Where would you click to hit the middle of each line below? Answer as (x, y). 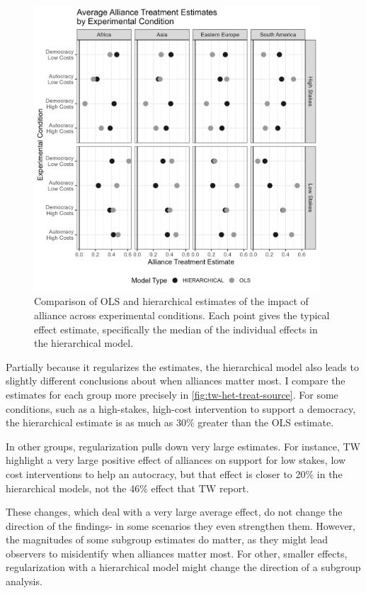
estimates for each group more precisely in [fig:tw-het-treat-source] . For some (172, 394)
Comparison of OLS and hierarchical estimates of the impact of (171, 301)
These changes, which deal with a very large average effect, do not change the (174, 512)
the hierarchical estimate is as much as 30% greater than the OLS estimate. (170, 422)
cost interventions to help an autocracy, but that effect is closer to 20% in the (174, 473)
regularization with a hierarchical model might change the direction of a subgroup (183, 567)
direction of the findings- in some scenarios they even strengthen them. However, (181, 525)
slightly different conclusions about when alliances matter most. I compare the (176, 381)
